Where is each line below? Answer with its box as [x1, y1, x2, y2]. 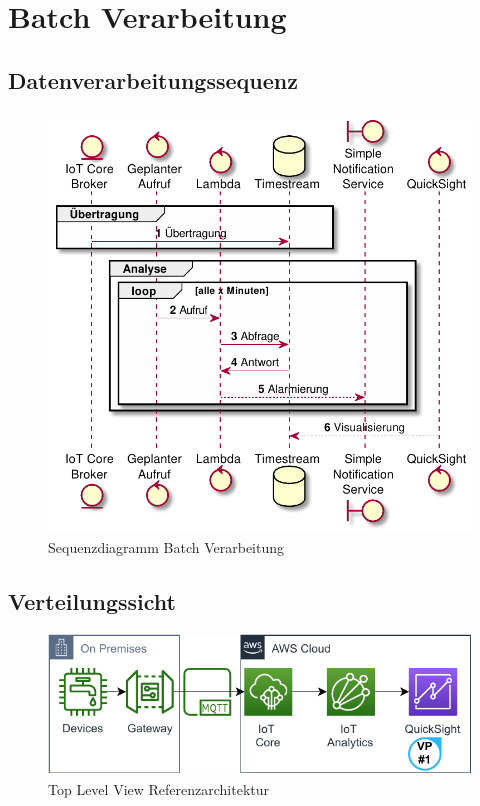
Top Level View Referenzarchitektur [48, 778, 269, 799]
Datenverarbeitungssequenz [8, 64, 298, 95]
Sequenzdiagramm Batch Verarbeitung [48, 536, 284, 557]
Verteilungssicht [8, 585, 176, 616]
